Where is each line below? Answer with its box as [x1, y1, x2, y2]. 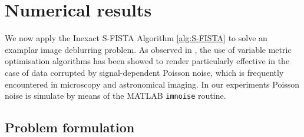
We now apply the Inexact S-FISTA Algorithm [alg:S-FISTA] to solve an [5, 32, 267, 44]
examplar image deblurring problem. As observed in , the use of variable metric [5, 43, 292, 55]
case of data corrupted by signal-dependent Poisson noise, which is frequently [5, 66, 284, 78]
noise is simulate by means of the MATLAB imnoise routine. [5, 89, 226, 102]
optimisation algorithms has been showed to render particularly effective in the [5, 55, 290, 67]
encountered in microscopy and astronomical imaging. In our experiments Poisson [5, 78, 300, 90]
